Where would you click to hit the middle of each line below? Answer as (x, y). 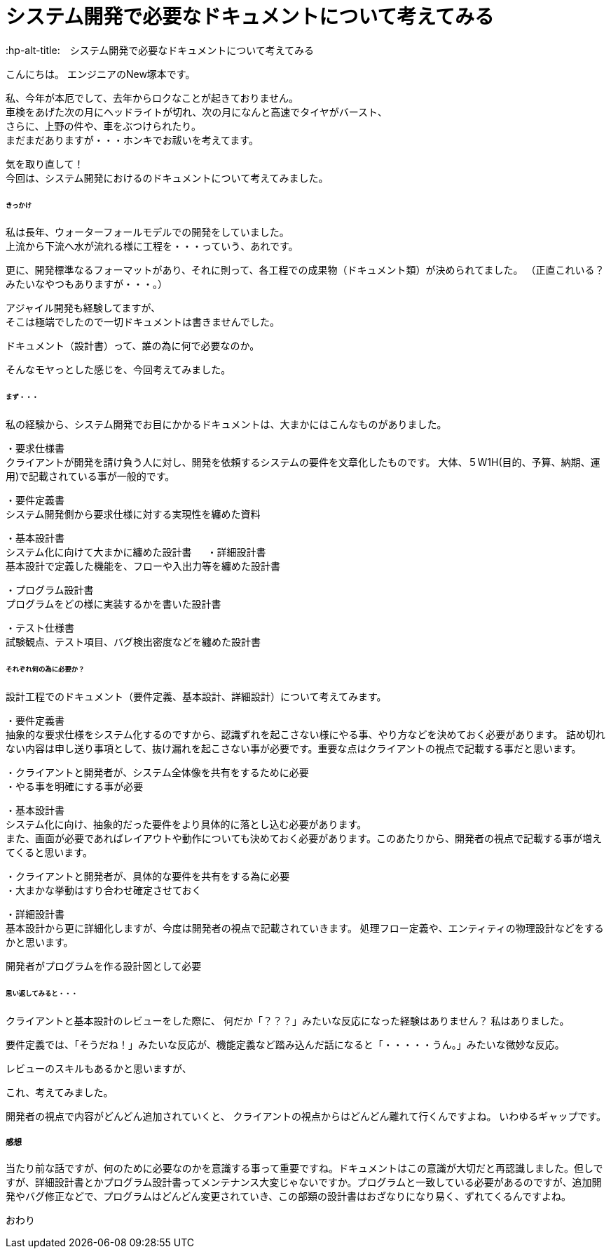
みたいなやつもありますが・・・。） (87, 284)
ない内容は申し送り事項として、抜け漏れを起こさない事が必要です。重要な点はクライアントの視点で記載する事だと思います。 (294, 748)
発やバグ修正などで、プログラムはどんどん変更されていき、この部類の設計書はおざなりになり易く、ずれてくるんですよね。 (289, 1196)
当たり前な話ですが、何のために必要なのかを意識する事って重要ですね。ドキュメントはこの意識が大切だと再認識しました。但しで (304, 1168)
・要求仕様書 (35, 448)
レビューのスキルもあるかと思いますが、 (99, 1068)
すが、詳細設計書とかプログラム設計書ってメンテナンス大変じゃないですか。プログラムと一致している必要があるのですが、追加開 (304, 1182)
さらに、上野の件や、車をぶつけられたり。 (103, 126)
